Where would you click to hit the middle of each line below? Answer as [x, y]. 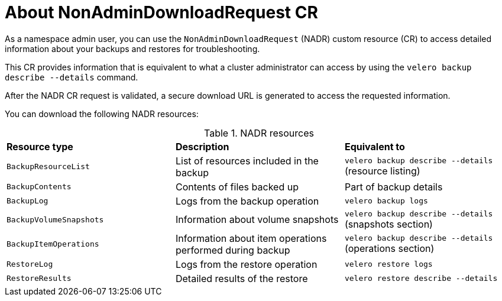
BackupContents [39, 187]
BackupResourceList [48, 167]
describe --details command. [72, 77]
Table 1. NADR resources [259, 133]
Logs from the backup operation [247, 201]
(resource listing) [382, 171]
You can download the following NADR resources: [102, 114]
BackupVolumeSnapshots [55, 219]
